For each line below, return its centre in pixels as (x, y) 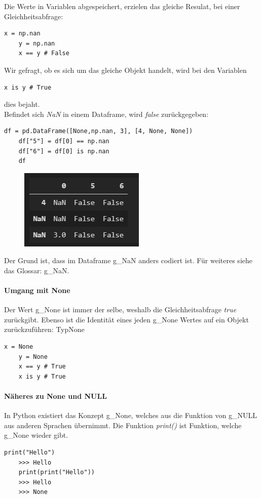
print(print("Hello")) (57, 472)
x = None (19, 347)
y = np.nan (37, 43)
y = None (33, 357)
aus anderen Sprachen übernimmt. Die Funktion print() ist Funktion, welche (123, 425)
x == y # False (44, 53)
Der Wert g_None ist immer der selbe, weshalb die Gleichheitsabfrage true (120, 309)
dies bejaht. (22, 104)
